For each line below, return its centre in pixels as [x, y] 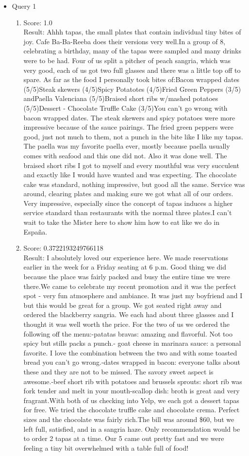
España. [35, 231]
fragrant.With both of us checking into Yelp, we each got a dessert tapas [131, 400]
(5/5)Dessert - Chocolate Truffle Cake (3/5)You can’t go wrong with [125, 108]
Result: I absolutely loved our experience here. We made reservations [126, 257]
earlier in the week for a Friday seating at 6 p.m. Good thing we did [125, 267]
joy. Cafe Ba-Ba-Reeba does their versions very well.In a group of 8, [124, 41]
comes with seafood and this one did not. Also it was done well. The [125, 155]
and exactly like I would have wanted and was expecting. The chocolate [130, 175]
